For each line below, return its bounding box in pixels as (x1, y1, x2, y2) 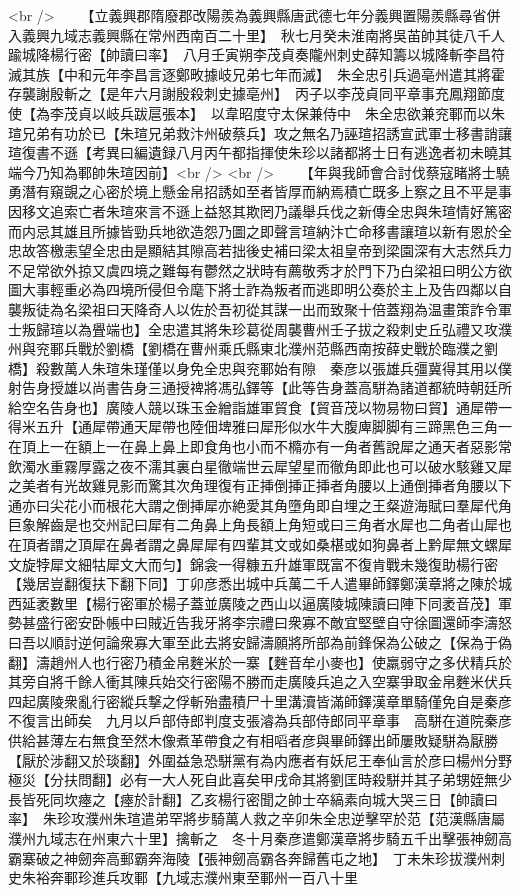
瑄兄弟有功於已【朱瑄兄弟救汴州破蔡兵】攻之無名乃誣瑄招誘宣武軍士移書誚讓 (8, 122, 512, 143)
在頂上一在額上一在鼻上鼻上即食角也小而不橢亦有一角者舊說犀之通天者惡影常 (8, 436, 512, 457)
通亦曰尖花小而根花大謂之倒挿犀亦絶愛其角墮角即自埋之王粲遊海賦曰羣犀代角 (8, 494, 512, 515)
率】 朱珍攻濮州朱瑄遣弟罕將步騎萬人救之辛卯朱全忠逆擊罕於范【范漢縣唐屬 (8, 808, 505, 829)
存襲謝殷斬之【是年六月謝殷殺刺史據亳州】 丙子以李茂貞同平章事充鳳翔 (8, 83, 477, 104)
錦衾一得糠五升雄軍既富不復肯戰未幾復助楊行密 (189, 553, 498, 574)
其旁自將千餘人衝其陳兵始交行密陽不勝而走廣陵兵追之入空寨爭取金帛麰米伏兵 (8, 671, 512, 692)
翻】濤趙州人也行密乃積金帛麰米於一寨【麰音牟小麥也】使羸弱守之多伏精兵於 (8, 651, 512, 672)
